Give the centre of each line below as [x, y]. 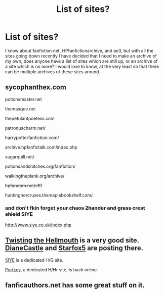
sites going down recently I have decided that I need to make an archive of [81, 56]
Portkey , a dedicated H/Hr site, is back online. [52, 269]
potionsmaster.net [23, 99]
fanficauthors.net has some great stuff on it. [75, 285]
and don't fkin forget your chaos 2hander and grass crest [75, 208]
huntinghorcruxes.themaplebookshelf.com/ [49, 195]
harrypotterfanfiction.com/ [32, 138]
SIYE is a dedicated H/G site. [34, 260]
